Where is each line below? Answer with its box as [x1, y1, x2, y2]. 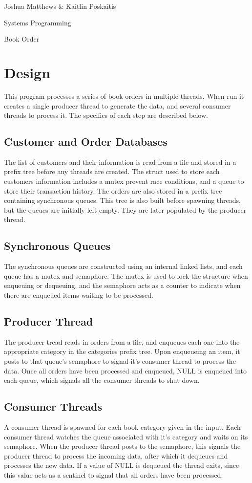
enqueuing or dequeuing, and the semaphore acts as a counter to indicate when [4, 280, 241, 290]
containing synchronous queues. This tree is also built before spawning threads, [4, 195, 241, 205]
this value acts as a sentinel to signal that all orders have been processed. [4, 469, 223, 480]
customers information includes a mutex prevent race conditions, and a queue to [4, 176, 244, 186]
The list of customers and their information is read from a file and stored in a [4, 156, 236, 167]
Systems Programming [4, 17, 71, 27]
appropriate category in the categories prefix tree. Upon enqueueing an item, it [4, 346, 240, 356]
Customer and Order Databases [4, 134, 168, 149]
